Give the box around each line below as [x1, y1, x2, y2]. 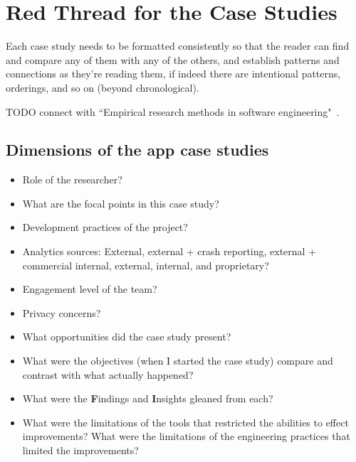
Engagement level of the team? [22, 281, 157, 296]
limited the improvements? [22, 443, 139, 458]
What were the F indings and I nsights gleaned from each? [22, 391, 273, 406]
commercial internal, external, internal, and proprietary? [22, 257, 269, 272]
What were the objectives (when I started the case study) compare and [22, 353, 333, 368]
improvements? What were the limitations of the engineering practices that [22, 429, 350, 444]
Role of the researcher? [22, 172, 122, 187]
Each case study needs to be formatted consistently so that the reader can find [6, 38, 350, 53]
